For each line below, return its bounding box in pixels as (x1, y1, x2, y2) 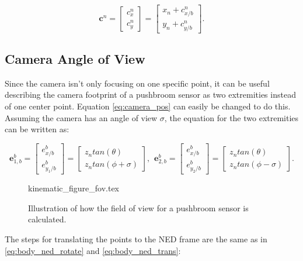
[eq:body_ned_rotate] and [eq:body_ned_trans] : (5, 244, 181, 256)
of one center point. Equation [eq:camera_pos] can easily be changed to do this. (5, 99, 291, 112)
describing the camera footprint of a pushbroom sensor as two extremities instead (5, 88, 296, 101)
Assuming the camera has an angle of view (5, 111, 158, 123)
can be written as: (5, 123, 69, 135)
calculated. (28, 213, 67, 225)
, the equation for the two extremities (164, 111, 299, 123)
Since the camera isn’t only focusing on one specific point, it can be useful (5, 77, 270, 89)
